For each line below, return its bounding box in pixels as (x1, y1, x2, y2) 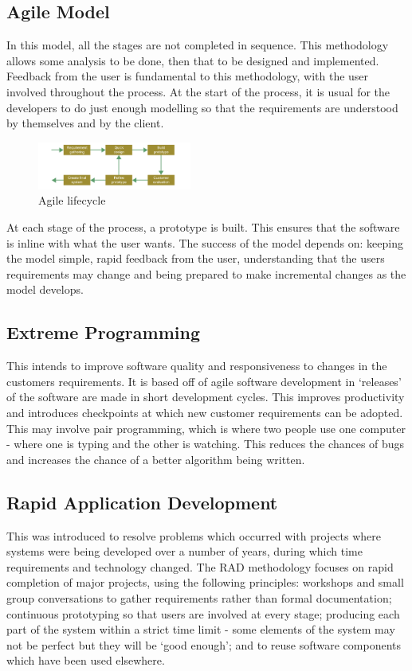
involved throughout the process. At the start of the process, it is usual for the (6, 83, 390, 99)
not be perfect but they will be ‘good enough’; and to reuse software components (6, 636, 402, 653)
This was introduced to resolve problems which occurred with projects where (6, 527, 382, 544)
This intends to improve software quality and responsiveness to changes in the (6, 357, 387, 374)
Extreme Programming (6, 320, 200, 345)
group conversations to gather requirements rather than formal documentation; (6, 589, 392, 606)
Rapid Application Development (6, 490, 278, 514)
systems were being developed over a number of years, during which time (6, 543, 363, 560)
